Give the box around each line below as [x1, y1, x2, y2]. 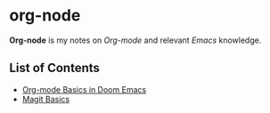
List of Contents [9, 61, 101, 76]
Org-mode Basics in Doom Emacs [21, 84, 147, 94]
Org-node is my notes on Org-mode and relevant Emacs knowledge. [9, 35, 262, 45]
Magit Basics [21, 93, 70, 104]
